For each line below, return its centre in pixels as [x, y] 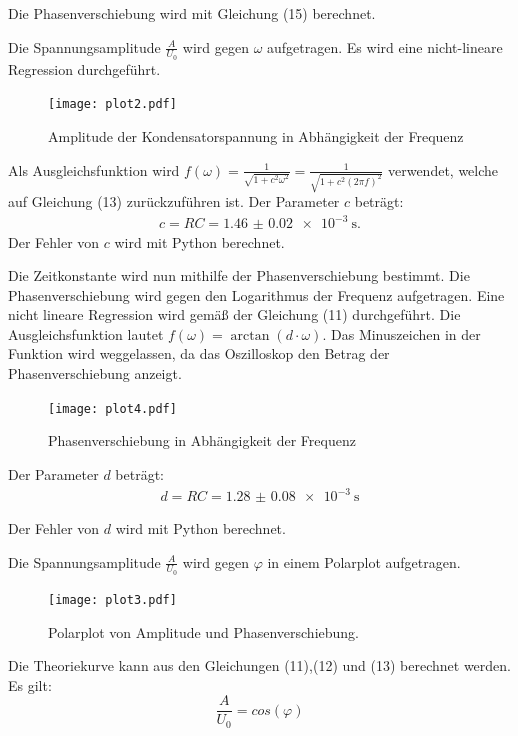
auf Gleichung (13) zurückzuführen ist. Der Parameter [174, 201]
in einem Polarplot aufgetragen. [364, 561]
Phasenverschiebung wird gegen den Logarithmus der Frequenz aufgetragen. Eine [256, 294]
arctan [250, 335]
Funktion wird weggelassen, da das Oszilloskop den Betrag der [199, 353]
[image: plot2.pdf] [112, 104]
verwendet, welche [443, 169]
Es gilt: [30, 684]
